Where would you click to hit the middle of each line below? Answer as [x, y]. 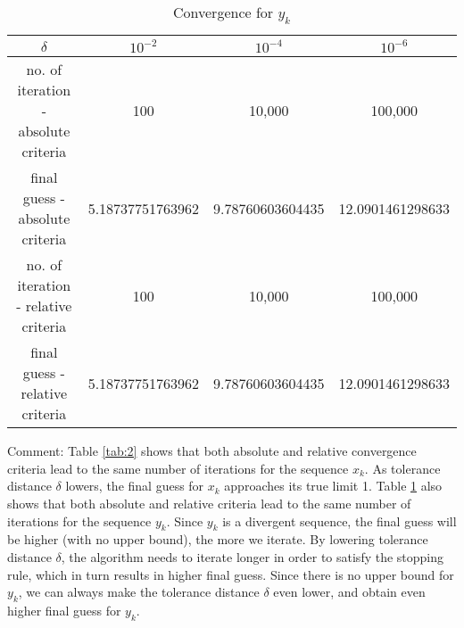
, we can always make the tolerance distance [139, 592]
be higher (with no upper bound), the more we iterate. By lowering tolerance [218, 539]
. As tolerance [402, 468]
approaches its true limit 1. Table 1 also [333, 486]
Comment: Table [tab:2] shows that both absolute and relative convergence [212, 451]
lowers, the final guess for [135, 486]
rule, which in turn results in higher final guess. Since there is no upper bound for [231, 574]
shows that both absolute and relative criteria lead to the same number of [209, 503]
